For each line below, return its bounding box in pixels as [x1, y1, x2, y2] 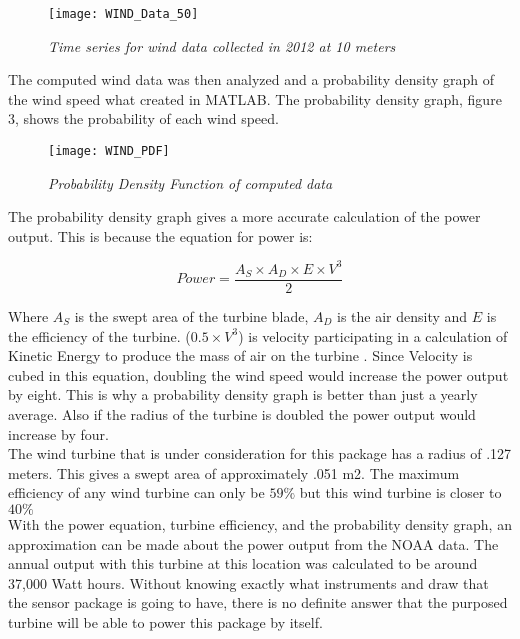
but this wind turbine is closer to [299, 482, 502, 503]
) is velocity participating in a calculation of [238, 325, 508, 346]
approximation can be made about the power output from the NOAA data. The [8, 533, 499, 554]
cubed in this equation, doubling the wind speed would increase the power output [8, 364, 509, 385]
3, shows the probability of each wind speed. [8, 108, 279, 129]
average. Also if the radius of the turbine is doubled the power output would [8, 404, 476, 424]
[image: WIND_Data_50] [48, 7, 199, 21]
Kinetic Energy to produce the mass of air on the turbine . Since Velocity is [8, 345, 473, 366]
